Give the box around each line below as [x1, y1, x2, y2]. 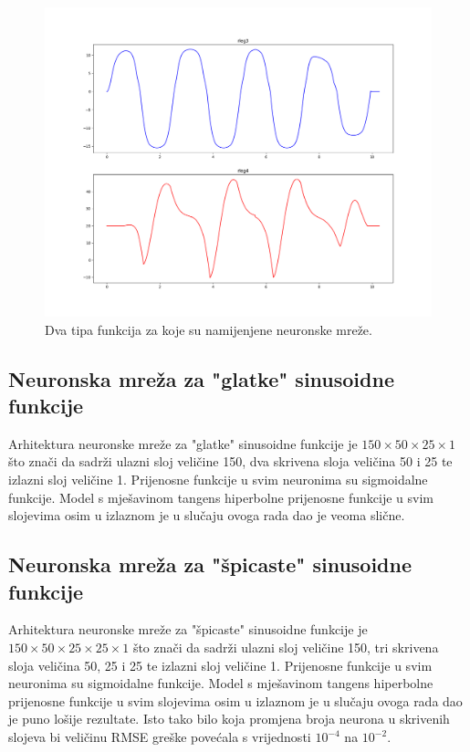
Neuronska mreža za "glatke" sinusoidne [8, 364, 394, 392]
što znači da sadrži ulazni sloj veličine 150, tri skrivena [132, 638, 439, 657]
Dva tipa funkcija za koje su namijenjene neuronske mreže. [45, 319, 372, 339]
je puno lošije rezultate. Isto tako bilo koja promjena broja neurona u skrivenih [8, 709, 450, 728]
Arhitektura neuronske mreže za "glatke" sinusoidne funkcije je [8, 433, 358, 453]
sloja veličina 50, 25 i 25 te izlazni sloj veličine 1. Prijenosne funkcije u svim [8, 655, 433, 674]
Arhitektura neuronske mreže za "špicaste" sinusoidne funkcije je [8, 620, 368, 639]
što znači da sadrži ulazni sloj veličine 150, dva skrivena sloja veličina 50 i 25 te [8, 452, 453, 471]
